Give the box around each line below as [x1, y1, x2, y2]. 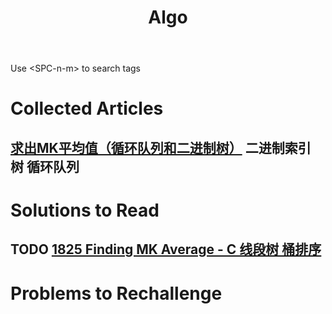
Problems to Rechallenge [10, 282, 223, 305]
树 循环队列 [10, 158, 80, 175]
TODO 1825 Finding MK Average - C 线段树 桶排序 [10, 241, 322, 258]
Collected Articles [10, 97, 164, 120]
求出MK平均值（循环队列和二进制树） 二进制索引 [10, 139, 312, 156]
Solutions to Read [10, 199, 160, 221]
